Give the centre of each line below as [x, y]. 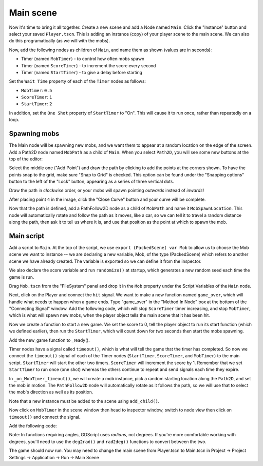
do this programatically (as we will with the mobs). [59, 41]
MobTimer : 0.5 [37, 90]
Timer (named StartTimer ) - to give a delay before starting [82, 72]
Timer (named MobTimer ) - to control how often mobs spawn [83, 59]
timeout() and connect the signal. [45, 417]
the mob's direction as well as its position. [51, 392]
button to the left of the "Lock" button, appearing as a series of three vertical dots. [92, 182]
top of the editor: [26, 159]
